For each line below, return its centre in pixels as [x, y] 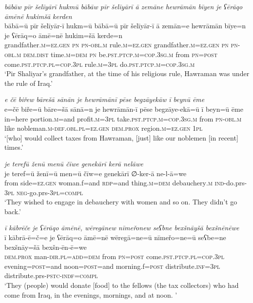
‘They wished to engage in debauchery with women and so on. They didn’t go [121, 202]
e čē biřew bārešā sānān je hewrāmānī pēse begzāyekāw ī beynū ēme [105, 99]
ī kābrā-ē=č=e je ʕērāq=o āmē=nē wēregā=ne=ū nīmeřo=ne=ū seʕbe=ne [115, 237]
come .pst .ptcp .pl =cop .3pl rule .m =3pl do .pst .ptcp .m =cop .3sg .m [100, 64]
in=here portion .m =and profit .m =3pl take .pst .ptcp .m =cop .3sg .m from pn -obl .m [123, 118]
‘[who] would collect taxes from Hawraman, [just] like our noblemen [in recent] [121, 137]
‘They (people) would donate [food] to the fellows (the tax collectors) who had [122, 285]
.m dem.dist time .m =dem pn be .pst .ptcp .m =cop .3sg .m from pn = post [116, 54]
